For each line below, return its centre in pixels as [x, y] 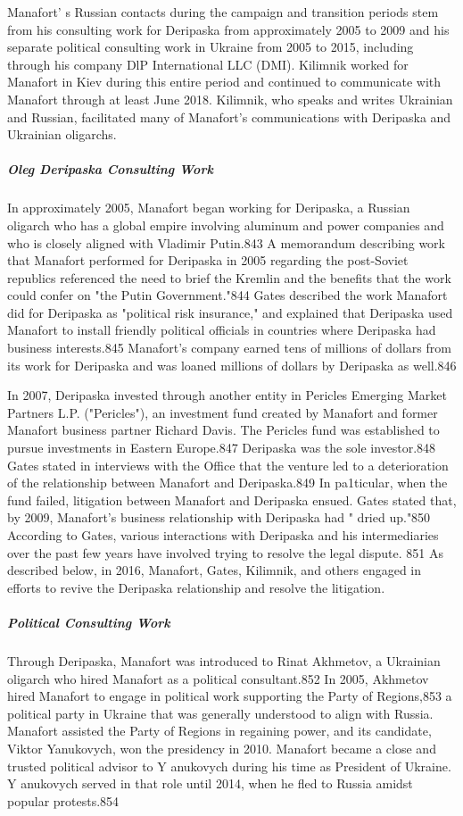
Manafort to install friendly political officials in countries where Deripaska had [222, 330]
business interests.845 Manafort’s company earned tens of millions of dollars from [229, 348]
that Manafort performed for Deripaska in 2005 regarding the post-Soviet [208, 260]
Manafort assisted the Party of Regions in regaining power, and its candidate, [219, 731]
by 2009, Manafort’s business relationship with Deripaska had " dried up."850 [219, 517]
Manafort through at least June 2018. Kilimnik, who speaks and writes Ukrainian [230, 99]
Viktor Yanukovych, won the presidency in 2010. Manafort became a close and [222, 748]
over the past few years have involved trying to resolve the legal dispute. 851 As [225, 552]
